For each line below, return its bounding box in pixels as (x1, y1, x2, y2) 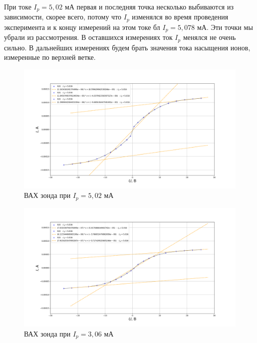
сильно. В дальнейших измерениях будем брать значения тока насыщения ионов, (4, 42, 251, 52)
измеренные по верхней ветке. (4, 52, 96, 62)
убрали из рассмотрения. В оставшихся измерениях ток (4, 32, 173, 42)
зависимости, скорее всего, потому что (4, 11, 122, 22)
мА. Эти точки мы (197, 21, 253, 32)
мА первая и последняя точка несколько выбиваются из (64, 1, 234, 11)
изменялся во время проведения (132, 11, 229, 22)
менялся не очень (183, 32, 236, 42)
